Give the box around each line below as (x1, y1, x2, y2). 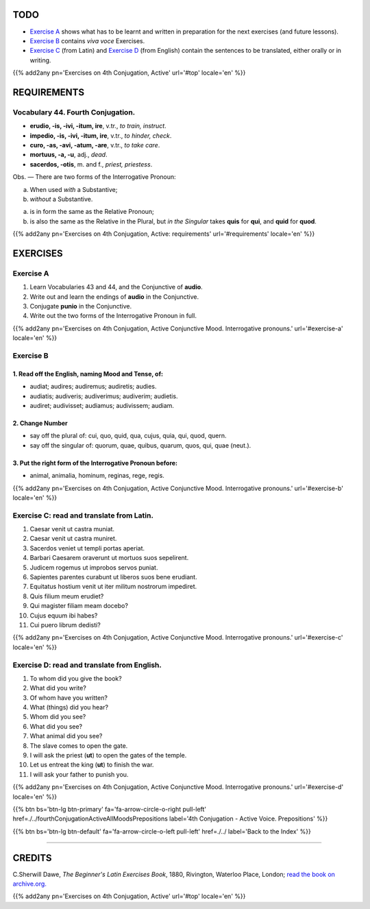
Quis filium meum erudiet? (29, 592, 104, 600)
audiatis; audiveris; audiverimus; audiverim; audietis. (29, 391, 178, 400)
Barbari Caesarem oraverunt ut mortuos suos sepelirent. (29, 554, 189, 562)
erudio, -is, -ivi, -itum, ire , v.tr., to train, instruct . (29, 122, 167, 130)
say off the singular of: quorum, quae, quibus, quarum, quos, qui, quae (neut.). (29, 441, 251, 449)
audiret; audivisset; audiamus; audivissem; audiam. (29, 401, 175, 409)
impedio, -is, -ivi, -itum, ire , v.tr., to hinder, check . (29, 131, 172, 140)
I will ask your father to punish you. (29, 770, 129, 778)
